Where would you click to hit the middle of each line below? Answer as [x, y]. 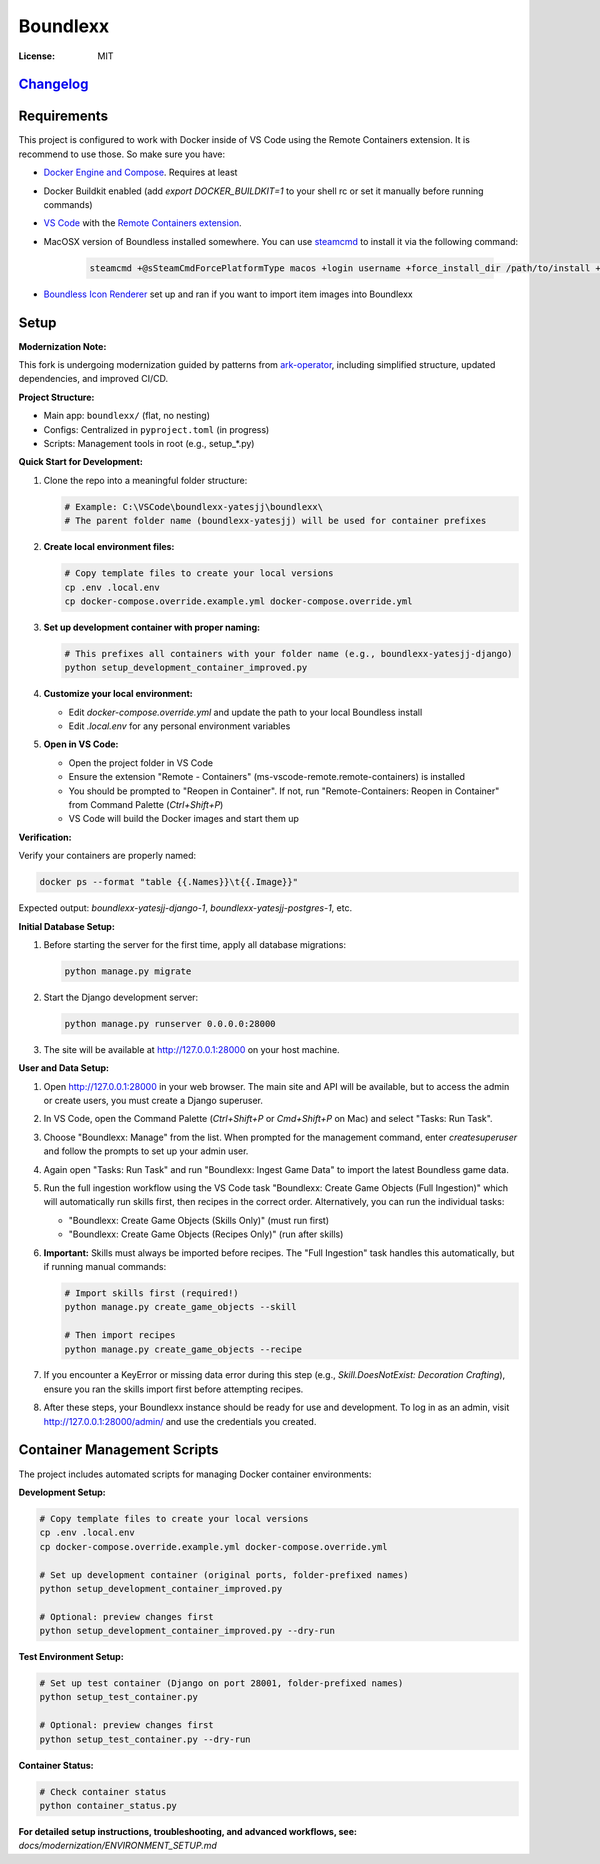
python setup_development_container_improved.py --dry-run [187, 1631]
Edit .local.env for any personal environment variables [179, 726]
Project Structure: [56, 397]
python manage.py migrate [128, 971]
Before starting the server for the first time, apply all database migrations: [195, 944]
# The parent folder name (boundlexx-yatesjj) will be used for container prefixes [275, 521]
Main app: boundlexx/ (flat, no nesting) [126, 416]
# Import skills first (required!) [151, 1293]
